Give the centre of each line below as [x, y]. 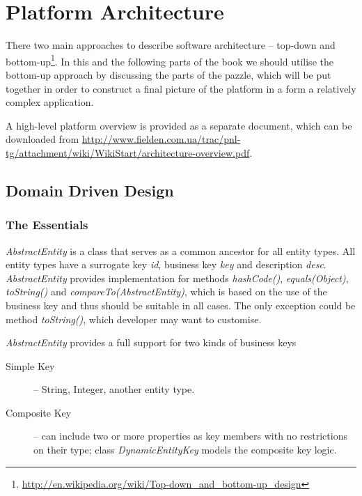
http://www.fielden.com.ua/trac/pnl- [161, 139]
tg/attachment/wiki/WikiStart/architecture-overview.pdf [128, 152]
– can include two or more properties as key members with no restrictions [190, 436]
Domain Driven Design [90, 190]
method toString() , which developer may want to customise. [134, 319]
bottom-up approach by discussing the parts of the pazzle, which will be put [168, 74]
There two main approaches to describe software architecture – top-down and [171, 45]
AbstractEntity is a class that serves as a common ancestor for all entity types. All [181, 250]
